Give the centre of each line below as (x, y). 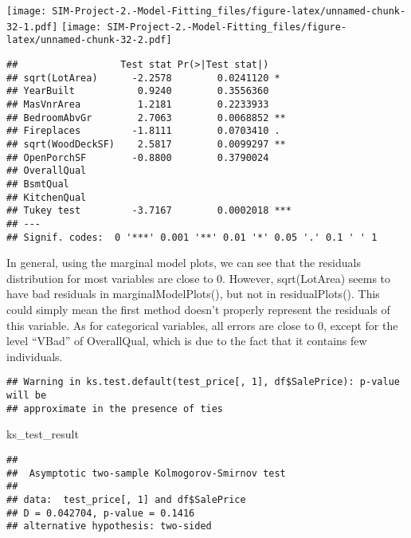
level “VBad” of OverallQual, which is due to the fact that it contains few (187, 341)
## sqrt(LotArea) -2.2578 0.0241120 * (143, 78)
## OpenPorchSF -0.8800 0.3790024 (138, 157)
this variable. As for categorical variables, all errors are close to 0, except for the (202, 325)
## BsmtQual (38, 184)
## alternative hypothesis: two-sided (109, 526)
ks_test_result (43, 434)
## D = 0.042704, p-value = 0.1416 (101, 513)
